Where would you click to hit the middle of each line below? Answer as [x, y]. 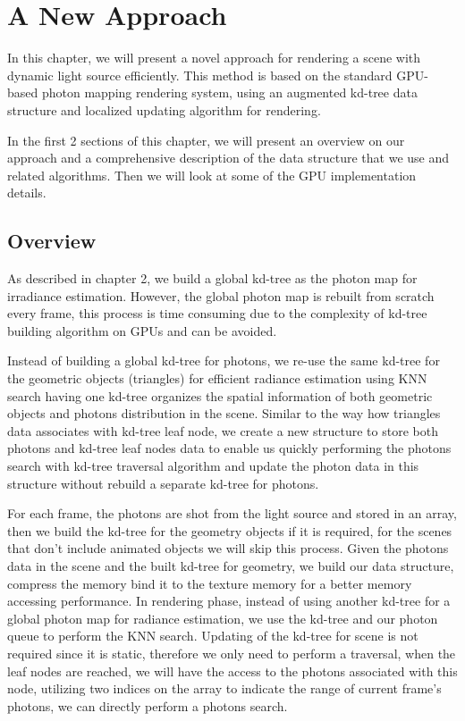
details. [27, 193]
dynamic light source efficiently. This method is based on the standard [200, 75]
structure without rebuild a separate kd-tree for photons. [163, 483]
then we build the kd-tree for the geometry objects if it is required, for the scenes [230, 530]
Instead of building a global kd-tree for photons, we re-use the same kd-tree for [224, 360]
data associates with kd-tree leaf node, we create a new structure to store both [223, 430]
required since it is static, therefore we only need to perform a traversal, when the [232, 653]
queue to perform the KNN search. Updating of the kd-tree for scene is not [213, 636]
